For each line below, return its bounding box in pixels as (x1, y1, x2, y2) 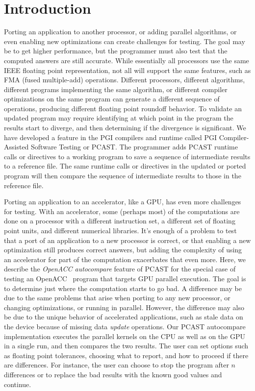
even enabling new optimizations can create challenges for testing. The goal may (4, 36, 245, 46)
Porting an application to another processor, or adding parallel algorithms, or (4, 26, 237, 37)
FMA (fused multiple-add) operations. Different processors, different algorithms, (4, 74, 245, 85)
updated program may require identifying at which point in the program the (4, 113, 233, 123)
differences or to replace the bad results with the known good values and (4, 369, 222, 379)
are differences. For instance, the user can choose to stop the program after (4, 360, 229, 370)
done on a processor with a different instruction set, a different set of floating (4, 216, 235, 226)
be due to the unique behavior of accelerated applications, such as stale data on (4, 312, 243, 322)
